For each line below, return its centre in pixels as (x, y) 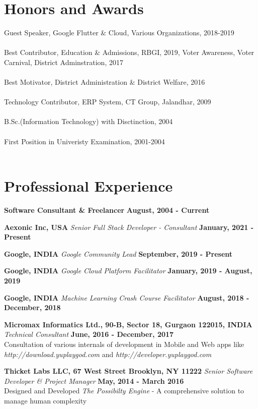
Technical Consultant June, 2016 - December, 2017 (89, 334)
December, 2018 (32, 307)
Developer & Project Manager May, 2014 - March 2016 (94, 381)
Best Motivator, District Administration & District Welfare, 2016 (105, 82)
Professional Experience (89, 186)
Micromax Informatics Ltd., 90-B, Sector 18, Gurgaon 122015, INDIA (128, 324)
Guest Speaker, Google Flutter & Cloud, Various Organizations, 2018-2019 (119, 33)
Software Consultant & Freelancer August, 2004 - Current (107, 210)
